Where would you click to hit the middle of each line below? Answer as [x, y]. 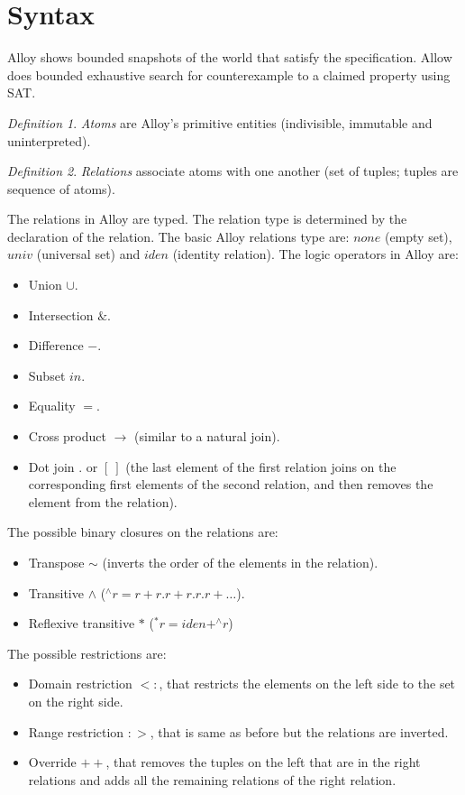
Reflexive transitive [82, 623]
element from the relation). [103, 501]
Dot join [51, 466]
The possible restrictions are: [87, 653]
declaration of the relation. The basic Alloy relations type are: [178, 236]
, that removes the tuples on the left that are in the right [263, 762]
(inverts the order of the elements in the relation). [240, 562]
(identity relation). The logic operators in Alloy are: [315, 254]
